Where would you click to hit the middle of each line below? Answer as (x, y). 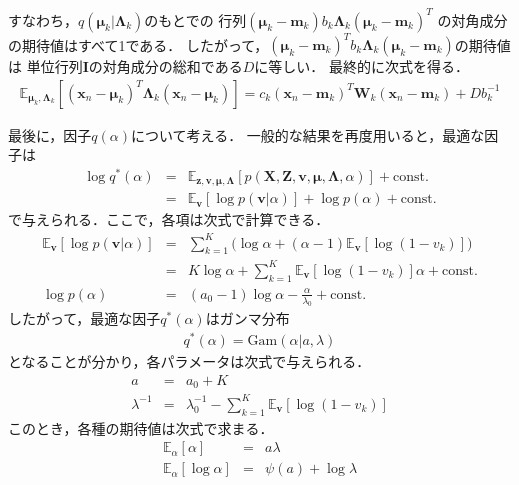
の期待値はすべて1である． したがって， (138, 44)
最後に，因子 (50, 134)
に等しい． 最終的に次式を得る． (361, 66)
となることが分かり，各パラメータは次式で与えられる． (189, 361)
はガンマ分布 (247, 318)
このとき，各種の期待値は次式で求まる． (141, 427)
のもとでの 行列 (195, 19)
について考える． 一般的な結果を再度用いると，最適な (308, 134)
